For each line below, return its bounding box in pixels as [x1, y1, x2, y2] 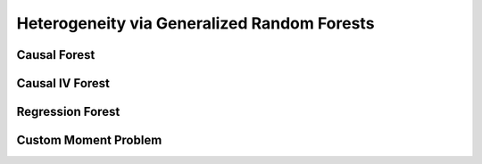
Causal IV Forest [16, 76, 111, 91]
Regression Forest [16, 104, 120, 119]
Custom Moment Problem [16, 133, 162, 148]
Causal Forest [16, 47, 96, 62]
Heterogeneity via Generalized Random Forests [16, 13, 375, 33]
